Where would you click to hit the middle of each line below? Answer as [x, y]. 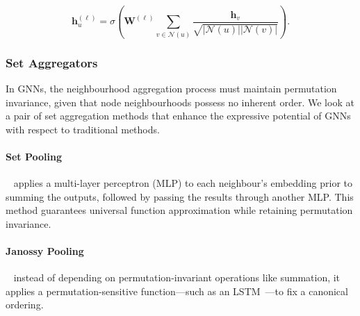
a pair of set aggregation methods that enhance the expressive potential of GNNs [178, 116]
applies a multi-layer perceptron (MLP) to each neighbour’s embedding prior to [183, 183]
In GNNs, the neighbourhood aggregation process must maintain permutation [171, 88]
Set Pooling [34, 156]
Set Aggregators [52, 62]
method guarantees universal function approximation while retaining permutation [179, 210]
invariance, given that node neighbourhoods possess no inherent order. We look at [180, 102]
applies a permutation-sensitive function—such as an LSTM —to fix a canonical [177, 291]
